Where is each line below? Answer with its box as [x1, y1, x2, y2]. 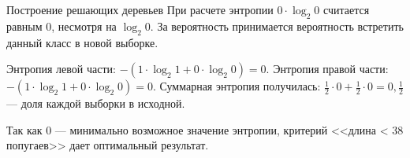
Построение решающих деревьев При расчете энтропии [6, 2, 274, 17]
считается [323, 2, 370, 17]
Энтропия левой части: [6, 61, 116, 77]
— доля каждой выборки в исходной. [6, 95, 185, 112]
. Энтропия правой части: [266, 61, 389, 77]
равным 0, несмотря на [6, 17, 117, 34]
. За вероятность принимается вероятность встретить [150, 17, 404, 34]
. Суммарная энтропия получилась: [152, 78, 321, 94]
